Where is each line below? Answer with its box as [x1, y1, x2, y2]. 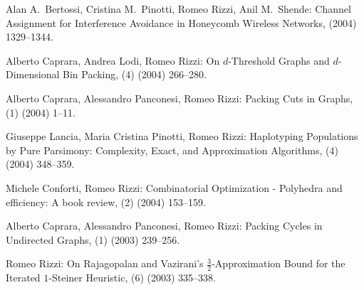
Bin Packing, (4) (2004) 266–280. [62, 67, 207, 82]
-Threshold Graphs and [228, 53, 330, 68]
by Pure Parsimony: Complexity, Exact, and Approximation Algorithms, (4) [6, 142, 338, 157]
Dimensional [6, 67, 60, 82]
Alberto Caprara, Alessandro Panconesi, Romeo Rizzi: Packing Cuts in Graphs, [6, 90, 353, 105]
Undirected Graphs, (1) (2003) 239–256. [6, 232, 180, 247]
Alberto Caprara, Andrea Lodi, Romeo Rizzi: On [6, 53, 220, 68]
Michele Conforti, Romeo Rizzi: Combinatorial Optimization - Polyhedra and [6, 180, 343, 195]
